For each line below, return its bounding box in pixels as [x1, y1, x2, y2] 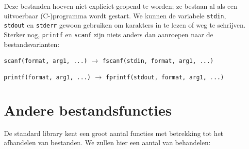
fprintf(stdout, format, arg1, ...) [106, 74, 224, 81]
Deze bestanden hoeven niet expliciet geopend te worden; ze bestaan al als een [4, 1, 237, 11]
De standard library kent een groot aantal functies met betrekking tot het [4, 128, 224, 138]
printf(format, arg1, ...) [4, 74, 91, 81]
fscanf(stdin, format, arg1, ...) [102, 58, 214, 65]
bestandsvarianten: [4, 39, 60, 49]
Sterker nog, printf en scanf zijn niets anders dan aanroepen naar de [4, 29, 214, 39]
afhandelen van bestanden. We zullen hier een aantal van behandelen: [4, 137, 211, 148]
